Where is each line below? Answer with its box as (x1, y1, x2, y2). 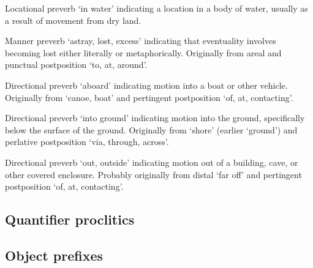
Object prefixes (5, 245, 104, 264)
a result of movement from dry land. (5, 13, 141, 26)
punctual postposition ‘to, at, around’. (5, 58, 148, 71)
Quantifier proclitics (5, 210, 135, 229)
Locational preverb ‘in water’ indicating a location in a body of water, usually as (5, 2, 308, 14)
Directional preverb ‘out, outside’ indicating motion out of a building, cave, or (5, 155, 298, 168)
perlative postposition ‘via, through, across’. (5, 135, 169, 148)
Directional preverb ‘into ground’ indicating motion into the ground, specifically (5, 111, 305, 124)
